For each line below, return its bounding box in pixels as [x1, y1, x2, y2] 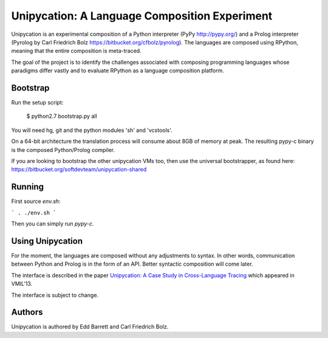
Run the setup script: [11, 99, 64, 106]
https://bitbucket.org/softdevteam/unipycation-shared [11, 166, 147, 173]
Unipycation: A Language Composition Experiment [11, 9, 273, 22]
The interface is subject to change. [11, 291, 99, 298]
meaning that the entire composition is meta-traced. [11, 47, 142, 55]
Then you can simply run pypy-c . [11, 220, 94, 227]
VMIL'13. [11, 280, 33, 288]
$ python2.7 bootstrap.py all [26, 112, 97, 120]
